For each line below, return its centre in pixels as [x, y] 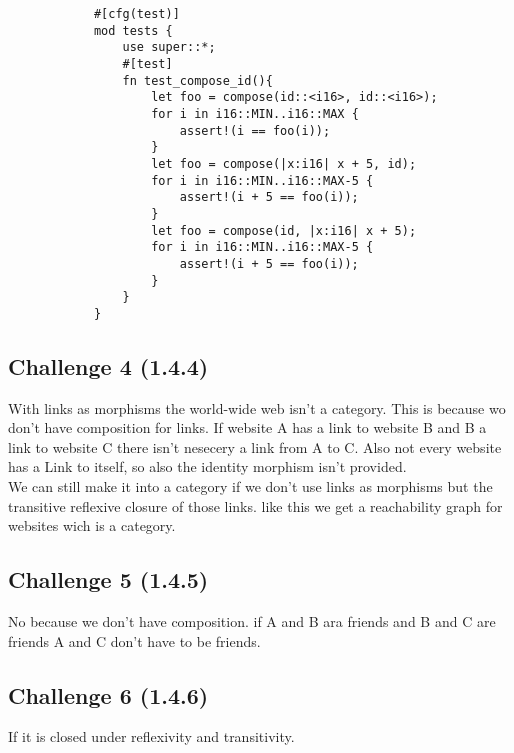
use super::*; [169, 47]
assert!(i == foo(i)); [255, 130]
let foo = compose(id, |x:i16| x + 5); [284, 230]
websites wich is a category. [92, 525]
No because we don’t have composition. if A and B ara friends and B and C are [252, 621]
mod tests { [133, 30]
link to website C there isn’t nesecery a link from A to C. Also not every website [255, 446]
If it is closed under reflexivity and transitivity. [151, 736]
